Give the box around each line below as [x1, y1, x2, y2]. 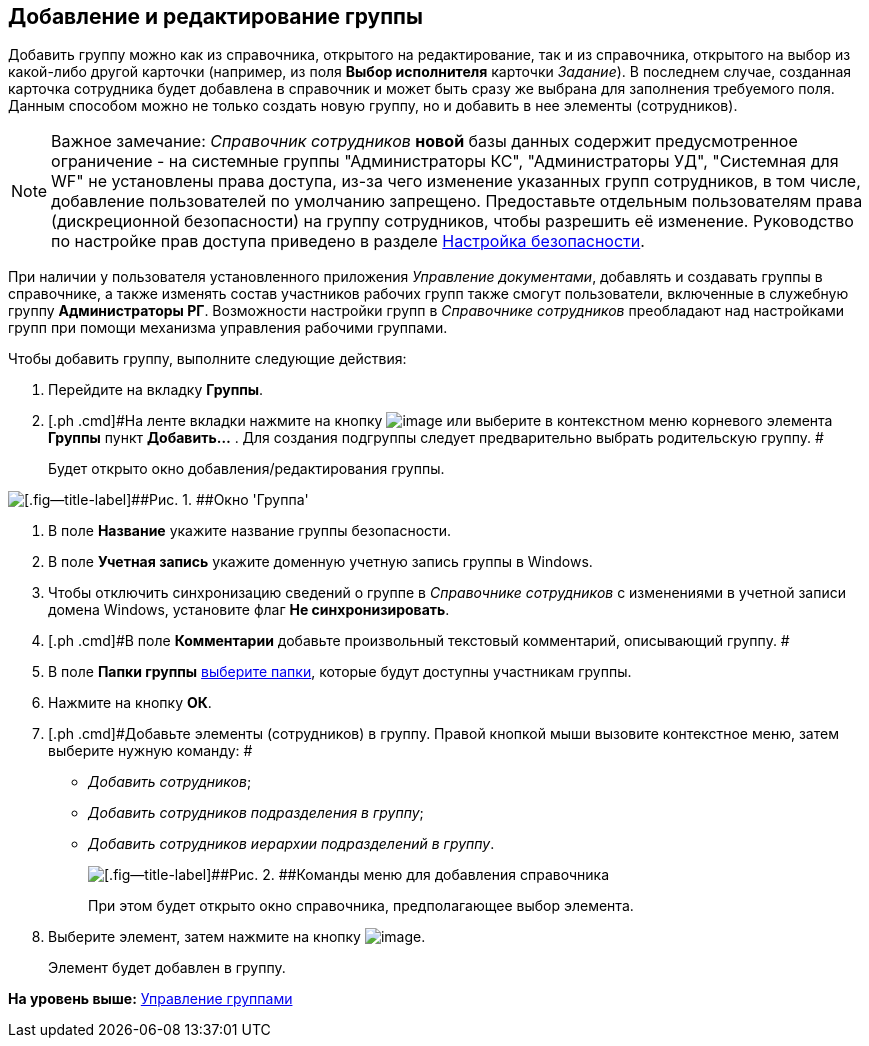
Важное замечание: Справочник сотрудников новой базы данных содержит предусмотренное [51, 131, 798, 152]
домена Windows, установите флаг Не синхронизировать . [48, 601, 450, 619]
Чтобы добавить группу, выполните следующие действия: [8, 350, 407, 368]
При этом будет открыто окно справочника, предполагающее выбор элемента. [88, 897, 634, 915]
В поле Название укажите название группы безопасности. [48, 522, 452, 540]
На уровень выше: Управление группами [8, 990, 293, 1008]
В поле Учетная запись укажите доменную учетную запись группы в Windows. [48, 553, 593, 571]
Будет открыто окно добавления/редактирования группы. [48, 460, 445, 478]
